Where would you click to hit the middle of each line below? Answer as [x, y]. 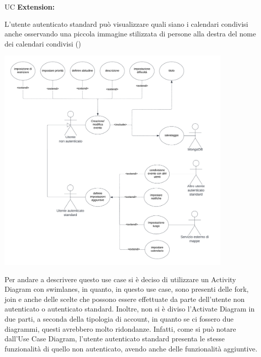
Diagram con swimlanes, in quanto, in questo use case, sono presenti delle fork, [127, 289]
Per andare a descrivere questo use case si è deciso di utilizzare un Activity [120, 279]
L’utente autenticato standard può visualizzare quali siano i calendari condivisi [126, 24]
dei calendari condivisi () [43, 43]
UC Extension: [30, 7]
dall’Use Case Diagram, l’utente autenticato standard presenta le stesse [115, 339]
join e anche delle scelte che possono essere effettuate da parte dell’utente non [125, 299]
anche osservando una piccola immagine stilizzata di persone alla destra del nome [130, 34]
